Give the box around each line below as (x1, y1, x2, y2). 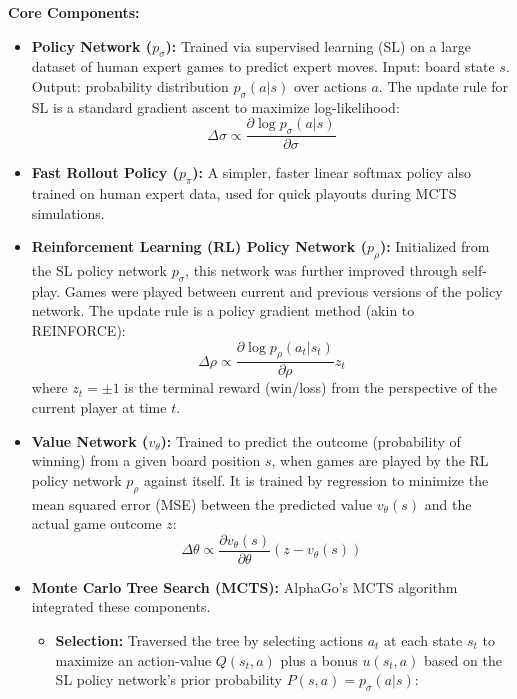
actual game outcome (31, 513, 162, 534)
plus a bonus (280, 649, 358, 670)
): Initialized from (379, 236, 490, 257)
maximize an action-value (55, 649, 212, 670)
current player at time (31, 396, 167, 417)
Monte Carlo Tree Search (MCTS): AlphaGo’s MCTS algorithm (31, 576, 458, 597)
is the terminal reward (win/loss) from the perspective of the (124, 377, 497, 398)
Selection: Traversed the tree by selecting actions (55, 630, 363, 650)
